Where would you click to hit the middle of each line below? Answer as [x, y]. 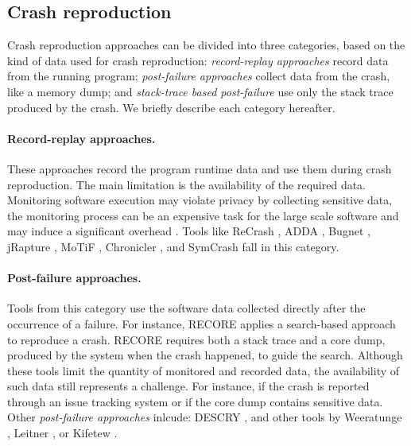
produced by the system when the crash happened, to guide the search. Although [205, 355]
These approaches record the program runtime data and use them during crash [200, 168]
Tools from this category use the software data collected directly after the [186, 308]
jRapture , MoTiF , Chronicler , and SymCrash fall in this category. [173, 246]
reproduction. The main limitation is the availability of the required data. [187, 184]
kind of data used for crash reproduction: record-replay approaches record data [198, 60]
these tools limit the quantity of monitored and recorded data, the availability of [204, 370]
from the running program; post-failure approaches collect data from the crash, [199, 76]
